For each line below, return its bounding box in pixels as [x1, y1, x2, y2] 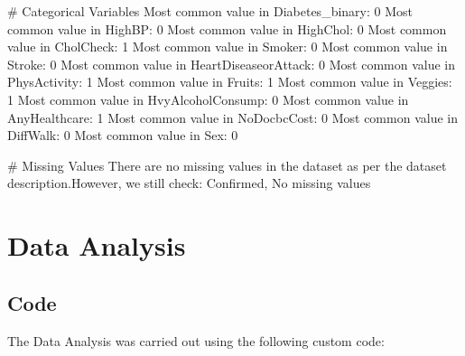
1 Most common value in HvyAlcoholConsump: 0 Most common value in [7, 89, 409, 108]
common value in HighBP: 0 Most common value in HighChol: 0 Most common [7, 19, 447, 38]
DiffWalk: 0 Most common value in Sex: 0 [7, 126, 238, 145]
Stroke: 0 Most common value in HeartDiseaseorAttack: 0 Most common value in [7, 54, 456, 73]
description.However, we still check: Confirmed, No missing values [7, 173, 371, 192]
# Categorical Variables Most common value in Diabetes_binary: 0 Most [7, 2, 413, 20]
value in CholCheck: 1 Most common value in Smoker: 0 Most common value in [7, 37, 448, 56]
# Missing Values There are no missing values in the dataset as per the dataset [7, 155, 447, 174]
